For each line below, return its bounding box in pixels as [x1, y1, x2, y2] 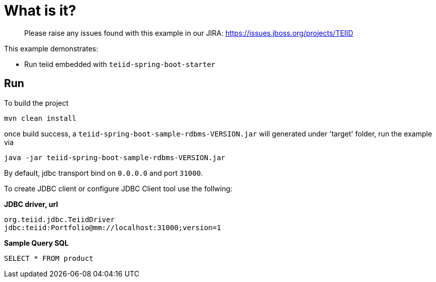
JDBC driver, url [4, 199, 58, 208]
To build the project [4, 98, 69, 107]
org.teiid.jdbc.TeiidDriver [4, 215, 115, 224]
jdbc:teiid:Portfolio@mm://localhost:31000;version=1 [4, 223, 221, 232]
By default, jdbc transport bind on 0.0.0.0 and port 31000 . [4, 168, 203, 177]
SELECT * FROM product [4, 254, 94, 262]
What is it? [4, 2, 77, 19]
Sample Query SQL [4, 238, 69, 247]
